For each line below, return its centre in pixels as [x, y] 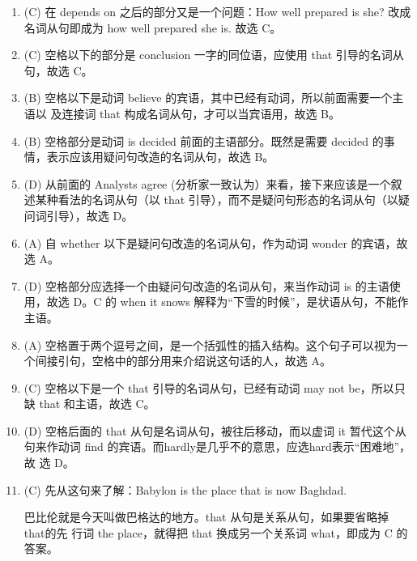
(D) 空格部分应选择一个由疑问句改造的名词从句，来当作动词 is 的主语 [206, 285]
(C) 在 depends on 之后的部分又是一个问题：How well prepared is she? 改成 [217, 11]
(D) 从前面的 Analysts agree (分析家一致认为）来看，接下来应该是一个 [207, 183]
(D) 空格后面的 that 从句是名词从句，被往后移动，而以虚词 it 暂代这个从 [215, 430]
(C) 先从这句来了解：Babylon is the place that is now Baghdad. [185, 489]
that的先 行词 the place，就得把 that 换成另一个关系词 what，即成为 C [208, 532]
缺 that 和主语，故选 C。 [89, 404]
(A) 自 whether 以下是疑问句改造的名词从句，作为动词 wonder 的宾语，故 [216, 242]
